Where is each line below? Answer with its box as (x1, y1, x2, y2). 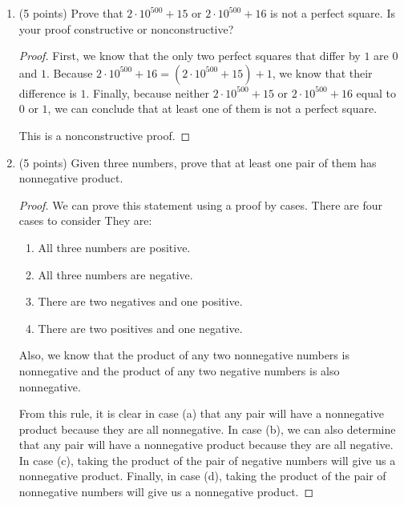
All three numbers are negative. (38, 266, 193, 283)
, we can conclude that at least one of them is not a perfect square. (47, 100, 378, 117)
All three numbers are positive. (38, 238, 191, 255)
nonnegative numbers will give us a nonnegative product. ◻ (18, 483, 314, 500)
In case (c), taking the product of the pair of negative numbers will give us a (18, 451, 396, 468)
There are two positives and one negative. (38, 319, 243, 336)
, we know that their (272, 64, 373, 81)
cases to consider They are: (18, 212, 152, 229)
